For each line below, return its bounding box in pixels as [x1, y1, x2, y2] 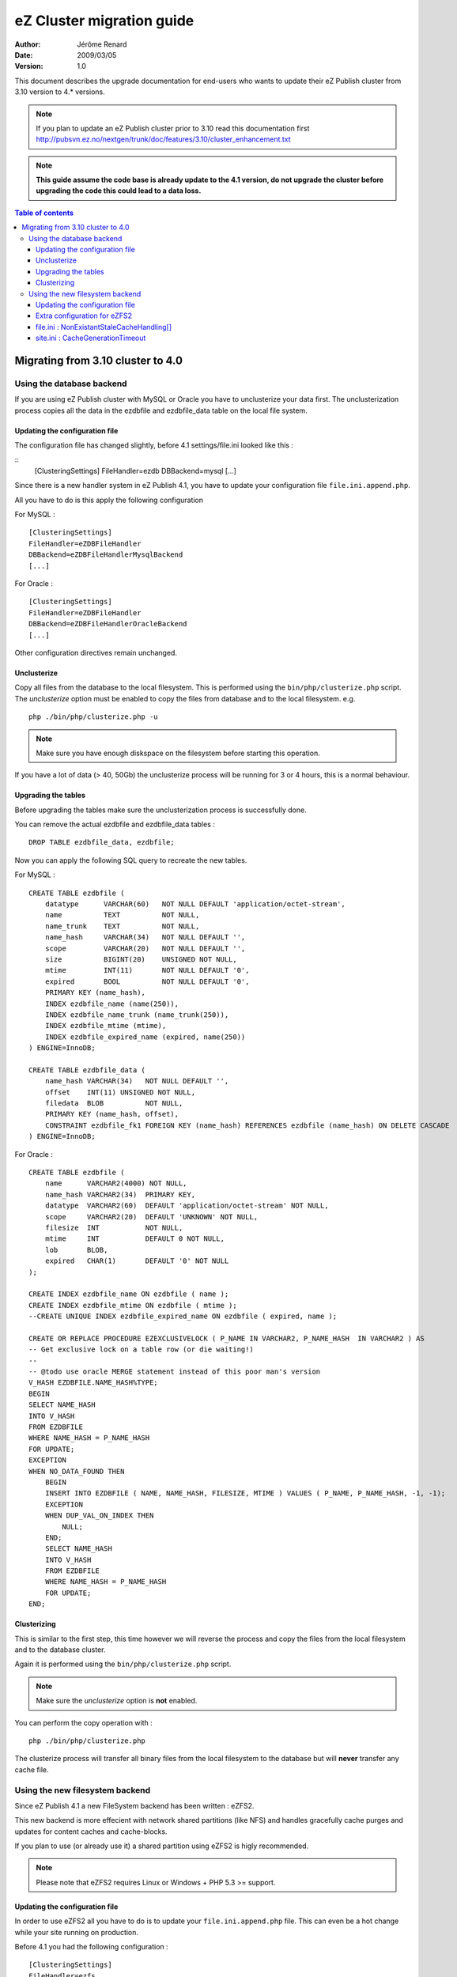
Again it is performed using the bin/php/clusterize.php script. [14, 1659, 232, 1669]
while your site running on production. [14, 1927, 138, 1937]
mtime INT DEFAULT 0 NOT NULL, [44, 1234, 225, 1243]
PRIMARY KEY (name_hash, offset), [44, 1109, 179, 1119]
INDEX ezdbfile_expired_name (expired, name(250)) [44, 1032, 246, 1041]
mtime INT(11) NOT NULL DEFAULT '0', [44, 966, 250, 975]
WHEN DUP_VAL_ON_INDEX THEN [44, 1511, 154, 1520]
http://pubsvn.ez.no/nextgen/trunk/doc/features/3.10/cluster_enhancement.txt [36, 134, 292, 144]
